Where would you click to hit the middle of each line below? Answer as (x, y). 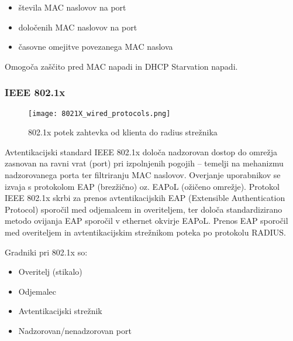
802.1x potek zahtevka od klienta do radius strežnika (123, 132)
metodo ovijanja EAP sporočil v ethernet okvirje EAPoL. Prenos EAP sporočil (146, 221)
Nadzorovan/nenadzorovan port (75, 330)
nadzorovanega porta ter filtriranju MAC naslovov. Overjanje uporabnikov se (143, 175)
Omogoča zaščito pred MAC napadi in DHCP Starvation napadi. (121, 66)
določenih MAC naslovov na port (78, 27)
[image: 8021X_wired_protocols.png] (99, 113)
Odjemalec (37, 291)
